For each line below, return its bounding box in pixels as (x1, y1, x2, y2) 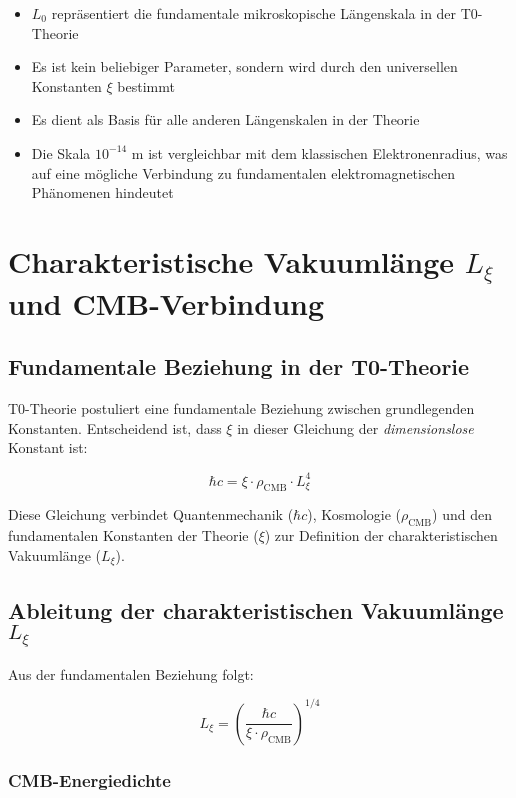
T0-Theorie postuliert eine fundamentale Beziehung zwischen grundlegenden (8, 398, 475, 419)
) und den (432, 504, 492, 525)
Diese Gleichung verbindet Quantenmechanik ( (8, 504, 294, 525)
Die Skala (31, 142, 91, 163)
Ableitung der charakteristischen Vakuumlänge (8, 594, 504, 625)
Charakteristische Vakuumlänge (8, 240, 455, 281)
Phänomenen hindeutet (31, 182, 174, 203)
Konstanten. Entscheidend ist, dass (8, 417, 222, 438)
